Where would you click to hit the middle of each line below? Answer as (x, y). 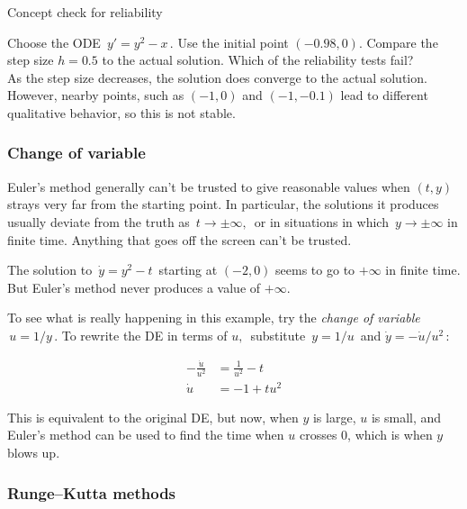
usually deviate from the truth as (99, 221)
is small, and (406, 417)
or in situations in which (321, 221)
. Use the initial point (229, 42)
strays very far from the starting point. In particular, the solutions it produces (223, 204)
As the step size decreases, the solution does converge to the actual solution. (217, 77)
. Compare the (398, 42)
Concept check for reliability (85, 12)
